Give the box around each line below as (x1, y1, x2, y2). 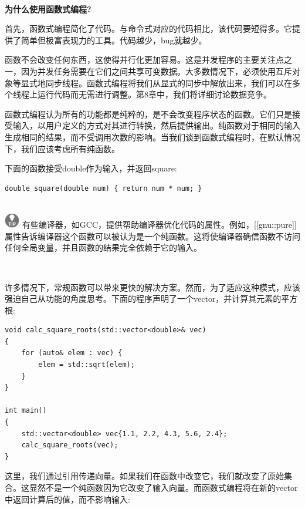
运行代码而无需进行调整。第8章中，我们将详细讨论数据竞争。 (37, 88, 272, 100)
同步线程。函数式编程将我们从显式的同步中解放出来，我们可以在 (45, 76, 292, 89)
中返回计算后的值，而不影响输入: (5, 493, 130, 505)
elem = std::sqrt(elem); (38, 360, 135, 369)
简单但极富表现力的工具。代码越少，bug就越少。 (21, 33, 207, 46)
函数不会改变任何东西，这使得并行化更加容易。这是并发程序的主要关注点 (5, 53, 284, 66)
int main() (5, 406, 47, 415)
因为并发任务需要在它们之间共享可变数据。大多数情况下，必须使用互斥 (21, 65, 292, 77)
